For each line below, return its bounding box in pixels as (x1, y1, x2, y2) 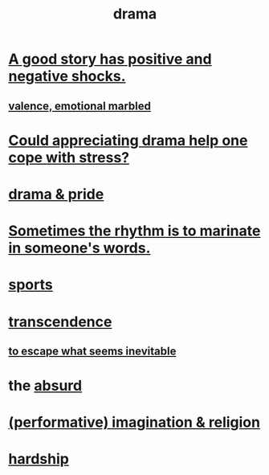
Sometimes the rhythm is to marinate (8, 222, 261, 240)
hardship (8, 450, 70, 469)
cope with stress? (8, 148, 130, 166)
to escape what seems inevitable (8, 344, 177, 358)
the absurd (8, 377, 83, 395)
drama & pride (8, 185, 104, 203)
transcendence (8, 313, 112, 330)
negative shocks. (8, 68, 126, 85)
